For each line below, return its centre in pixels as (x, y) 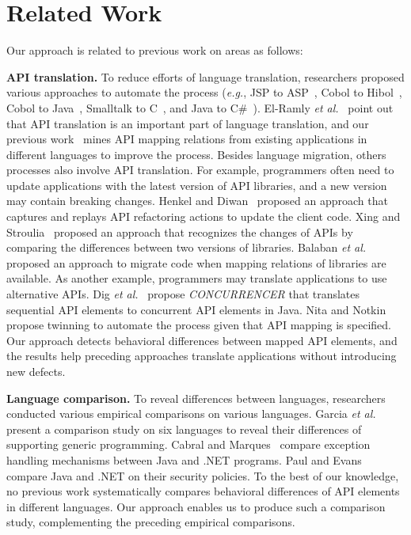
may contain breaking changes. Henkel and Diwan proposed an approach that (197, 201)
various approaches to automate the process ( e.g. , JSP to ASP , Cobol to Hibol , (204, 92)
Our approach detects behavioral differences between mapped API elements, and (202, 340)
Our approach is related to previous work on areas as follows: (155, 50)
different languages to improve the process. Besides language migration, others (196, 154)
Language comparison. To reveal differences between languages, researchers (196, 398)
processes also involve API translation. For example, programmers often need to (200, 170)
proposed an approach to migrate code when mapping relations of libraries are (196, 262)
